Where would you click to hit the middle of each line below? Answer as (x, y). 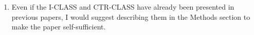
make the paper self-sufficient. (59, 27)
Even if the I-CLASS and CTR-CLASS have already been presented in (123, 7)
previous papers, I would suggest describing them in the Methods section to (131, 16)
